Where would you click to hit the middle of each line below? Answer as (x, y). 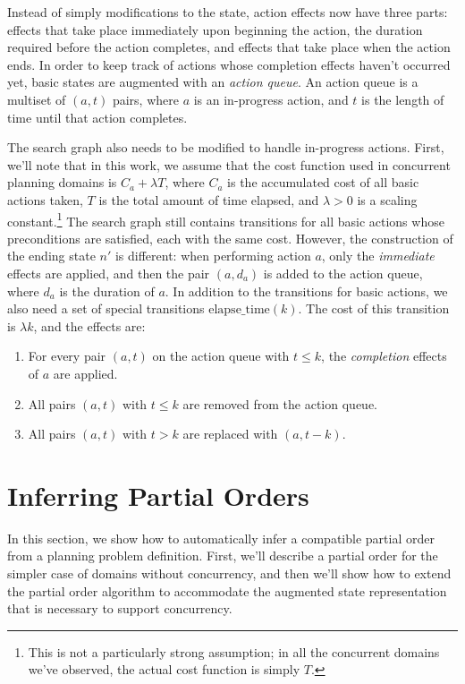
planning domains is (62, 182)
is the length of (403, 99)
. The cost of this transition (374, 308)
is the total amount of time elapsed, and (209, 199)
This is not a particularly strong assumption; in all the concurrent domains (234, 651)
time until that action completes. (97, 117)
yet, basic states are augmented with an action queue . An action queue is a (213, 82)
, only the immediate (378, 256)
